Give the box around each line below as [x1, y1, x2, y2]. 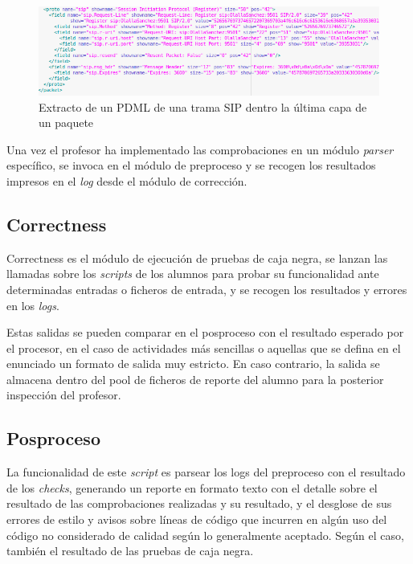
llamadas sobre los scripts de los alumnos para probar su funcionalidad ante [6, 265, 379, 282]
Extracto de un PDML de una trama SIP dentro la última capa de [39, 98, 367, 115]
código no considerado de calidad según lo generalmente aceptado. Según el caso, [6, 526, 404, 543]
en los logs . [6, 296, 59, 313]
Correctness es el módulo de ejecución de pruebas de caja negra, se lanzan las [6, 249, 388, 266]
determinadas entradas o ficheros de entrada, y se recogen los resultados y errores [6, 280, 407, 297]
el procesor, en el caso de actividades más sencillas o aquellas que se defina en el [6, 339, 401, 356]
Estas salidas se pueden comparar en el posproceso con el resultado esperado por [6, 324, 404, 341]
